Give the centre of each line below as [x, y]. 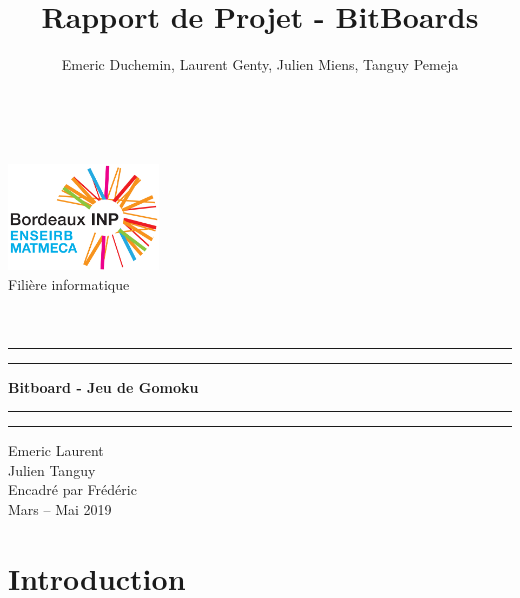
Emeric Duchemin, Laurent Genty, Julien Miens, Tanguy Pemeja [260, 64]
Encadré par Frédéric [72, 489]
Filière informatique [69, 283]
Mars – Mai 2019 [60, 508]
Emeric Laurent [56, 450]
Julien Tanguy [52, 469]
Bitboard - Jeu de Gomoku [103, 386]
